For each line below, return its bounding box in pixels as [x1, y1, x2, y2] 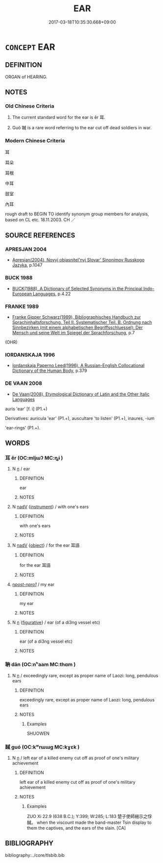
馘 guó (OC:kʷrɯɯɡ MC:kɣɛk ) [5, 744, 80, 750]
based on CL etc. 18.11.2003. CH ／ [5, 216, 76, 223]
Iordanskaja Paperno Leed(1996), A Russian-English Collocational [12, 363, 145, 369]
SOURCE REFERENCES [5, 231, 75, 240]
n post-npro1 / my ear [12, 582, 55, 587]
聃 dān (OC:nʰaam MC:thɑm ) [5, 661, 76, 668]
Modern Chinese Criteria [5, 138, 65, 144]
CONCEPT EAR [5, 41, 55, 52]
